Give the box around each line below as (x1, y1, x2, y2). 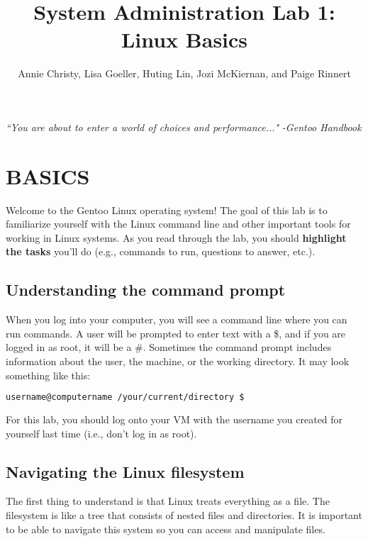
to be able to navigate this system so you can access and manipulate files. (6, 521, 325, 536)
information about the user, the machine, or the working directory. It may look (6, 353, 350, 368)
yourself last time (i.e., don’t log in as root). (6, 425, 197, 440)
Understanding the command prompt (6, 279, 286, 301)
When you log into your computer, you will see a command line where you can (6, 312, 347, 327)
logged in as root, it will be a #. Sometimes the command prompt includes (6, 340, 332, 355)
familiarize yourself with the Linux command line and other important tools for (6, 216, 351, 231)
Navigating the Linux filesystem (6, 460, 245, 482)
